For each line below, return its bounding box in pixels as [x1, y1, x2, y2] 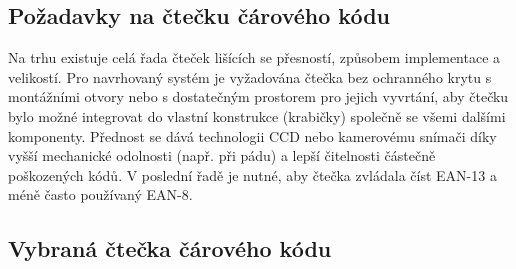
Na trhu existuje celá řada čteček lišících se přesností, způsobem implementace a [8, 47, 501, 68]
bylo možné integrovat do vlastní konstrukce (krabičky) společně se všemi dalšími [8, 105, 506, 126]
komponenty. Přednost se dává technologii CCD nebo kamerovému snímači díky [8, 125, 497, 146]
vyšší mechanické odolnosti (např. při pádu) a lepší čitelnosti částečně [8, 145, 436, 166]
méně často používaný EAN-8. [8, 184, 193, 205]
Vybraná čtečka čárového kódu [8, 233, 332, 264]
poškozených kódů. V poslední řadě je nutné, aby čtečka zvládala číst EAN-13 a [8, 164, 497, 185]
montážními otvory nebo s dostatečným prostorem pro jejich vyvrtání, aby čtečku [8, 86, 509, 107]
